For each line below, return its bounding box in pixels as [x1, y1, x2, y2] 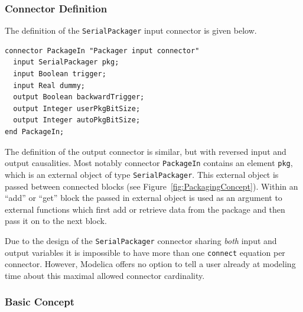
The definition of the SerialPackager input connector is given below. [5, 24, 257, 37]
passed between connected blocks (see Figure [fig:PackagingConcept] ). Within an [5, 180, 298, 192]
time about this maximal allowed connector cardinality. [5, 269, 205, 281]
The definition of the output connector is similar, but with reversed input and [5, 145, 286, 157]
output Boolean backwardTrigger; [13, 93, 145, 102]
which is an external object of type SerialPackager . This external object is [5, 168, 279, 180]
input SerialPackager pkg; [13, 58, 119, 67]
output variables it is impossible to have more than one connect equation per [5, 246, 285, 258]
